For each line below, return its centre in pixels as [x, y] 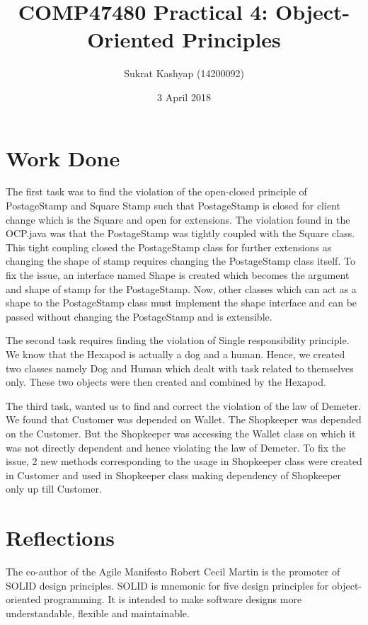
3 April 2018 [184, 97]
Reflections [61, 538]
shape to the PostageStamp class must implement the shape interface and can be [182, 303]
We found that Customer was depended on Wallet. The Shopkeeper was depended [184, 419]
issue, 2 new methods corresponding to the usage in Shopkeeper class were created [184, 461]
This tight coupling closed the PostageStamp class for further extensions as [169, 247]
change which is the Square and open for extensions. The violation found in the [178, 219]
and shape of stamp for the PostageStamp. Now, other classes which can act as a [181, 288]
